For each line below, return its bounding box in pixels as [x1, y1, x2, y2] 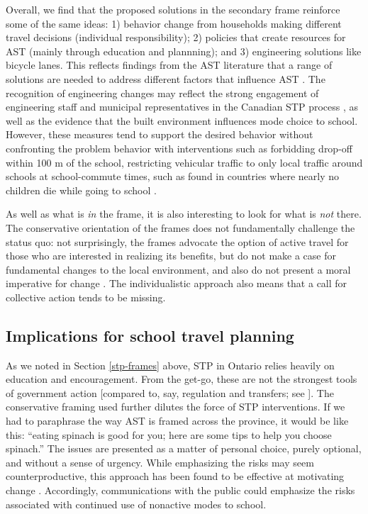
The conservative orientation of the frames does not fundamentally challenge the [6, 220, 355, 235]
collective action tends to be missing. [6, 289, 166, 304]
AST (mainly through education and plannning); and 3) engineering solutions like [6, 43, 362, 58]
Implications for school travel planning [6, 324, 294, 346]
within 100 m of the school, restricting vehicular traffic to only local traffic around [6, 155, 363, 169]
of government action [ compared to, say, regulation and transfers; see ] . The [6, 385, 334, 400]
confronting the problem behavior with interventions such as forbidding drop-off [6, 140, 352, 155]
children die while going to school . [6, 182, 157, 197]
